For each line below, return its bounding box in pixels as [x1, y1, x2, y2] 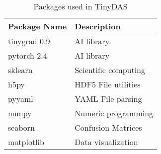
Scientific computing [75, 64, 145, 76]
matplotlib [8, 136, 44, 148]
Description [75, 20, 121, 32]
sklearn [8, 64, 33, 76]
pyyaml [8, 93, 33, 104]
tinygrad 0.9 [8, 35, 50, 47]
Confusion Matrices [75, 122, 142, 133]
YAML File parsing [75, 93, 142, 104]
